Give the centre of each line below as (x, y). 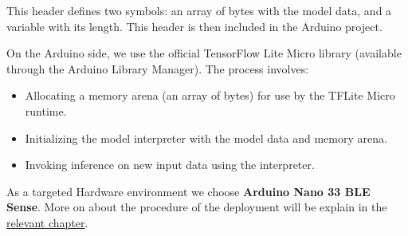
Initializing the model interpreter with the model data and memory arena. (206, 138)
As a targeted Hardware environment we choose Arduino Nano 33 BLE (188, 191)
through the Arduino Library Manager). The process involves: (158, 68)
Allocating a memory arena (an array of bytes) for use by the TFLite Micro (210, 95)
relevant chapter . (47, 222)
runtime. (46, 110)
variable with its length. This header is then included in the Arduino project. (194, 26)
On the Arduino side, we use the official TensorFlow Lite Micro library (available (204, 53)
